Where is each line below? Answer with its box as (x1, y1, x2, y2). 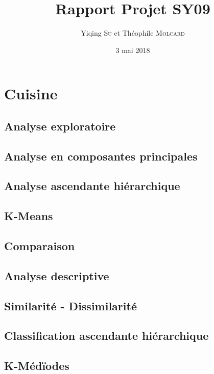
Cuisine (4, 83, 58, 104)
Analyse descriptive (4, 268, 109, 283)
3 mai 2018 (115, 44, 150, 55)
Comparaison (4, 238, 75, 254)
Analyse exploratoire (4, 118, 116, 133)
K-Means (4, 208, 53, 224)
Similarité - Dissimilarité (4, 298, 137, 313)
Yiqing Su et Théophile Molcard (81, 28, 185, 38)
